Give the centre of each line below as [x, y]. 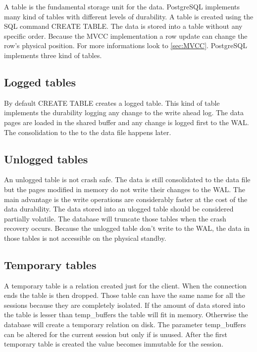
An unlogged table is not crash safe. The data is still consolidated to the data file [127, 179]
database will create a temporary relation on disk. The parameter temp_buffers [125, 324]
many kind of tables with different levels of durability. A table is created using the [129, 16]
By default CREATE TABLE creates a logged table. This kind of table [112, 103]
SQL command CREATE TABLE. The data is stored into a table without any [123, 26]
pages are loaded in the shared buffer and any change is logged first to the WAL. [127, 122]
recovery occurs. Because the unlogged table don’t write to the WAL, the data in [127, 228]
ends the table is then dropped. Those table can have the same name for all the [125, 295]
